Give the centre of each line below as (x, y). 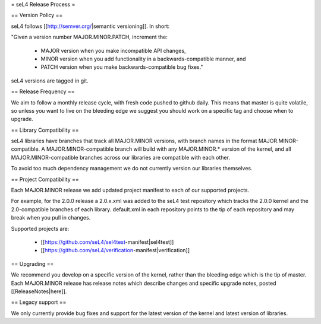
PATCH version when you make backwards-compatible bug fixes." (122, 67)
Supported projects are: (40, 228)
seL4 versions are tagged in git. (50, 81)
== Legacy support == (39, 302)
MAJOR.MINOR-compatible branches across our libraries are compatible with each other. (120, 157)
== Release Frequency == (43, 91)
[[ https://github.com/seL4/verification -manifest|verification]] (115, 250)
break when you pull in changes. (51, 218)
